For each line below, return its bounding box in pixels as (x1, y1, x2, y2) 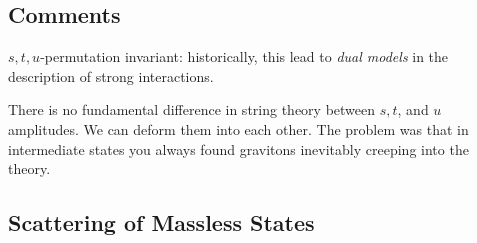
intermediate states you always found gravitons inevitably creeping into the (8, 138, 469, 159)
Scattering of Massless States (8, 207, 315, 238)
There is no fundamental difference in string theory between (8, 99, 376, 120)
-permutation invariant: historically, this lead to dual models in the (40, 46, 449, 67)
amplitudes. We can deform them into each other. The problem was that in (8, 118, 469, 139)
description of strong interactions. (8, 65, 214, 86)
